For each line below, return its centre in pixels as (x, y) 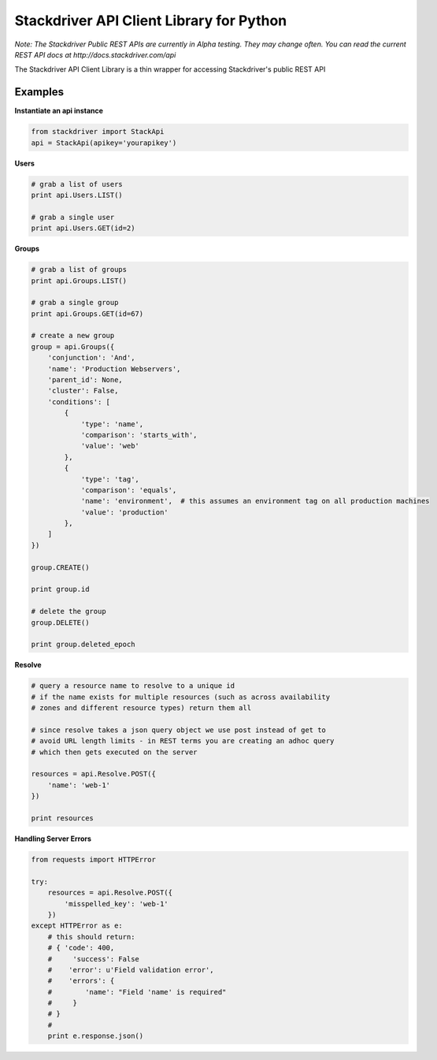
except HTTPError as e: (77, 926)
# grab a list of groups (79, 270)
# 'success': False (93, 959)
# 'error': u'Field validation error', (131, 970)
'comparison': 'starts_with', (139, 435)
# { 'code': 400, (81, 948)
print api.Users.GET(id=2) (83, 228)
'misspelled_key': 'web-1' (116, 904)
